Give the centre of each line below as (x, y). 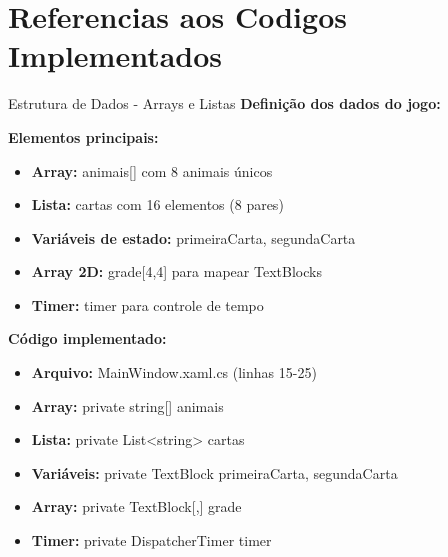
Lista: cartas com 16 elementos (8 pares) (157, 204)
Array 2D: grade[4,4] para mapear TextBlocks (176, 271)
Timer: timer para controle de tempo (147, 304)
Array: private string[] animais (127, 405)
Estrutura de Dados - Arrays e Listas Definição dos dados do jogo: (224, 103)
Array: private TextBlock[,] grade (136, 506)
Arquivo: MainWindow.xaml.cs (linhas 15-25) (174, 372)
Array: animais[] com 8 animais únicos (152, 170)
